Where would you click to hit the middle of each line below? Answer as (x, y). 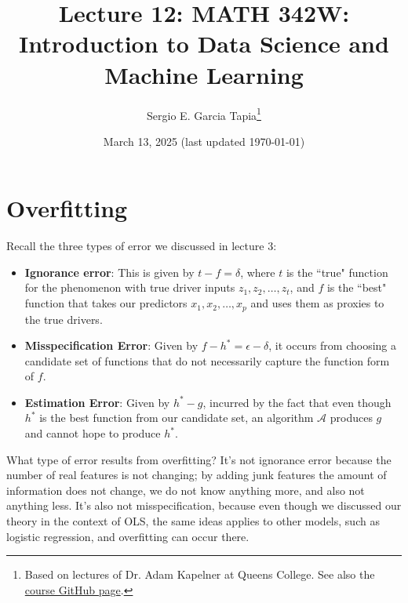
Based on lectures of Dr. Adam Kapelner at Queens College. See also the (200, 574)
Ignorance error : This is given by (109, 272)
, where (258, 272)
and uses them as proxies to (317, 303)
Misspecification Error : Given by (111, 345)
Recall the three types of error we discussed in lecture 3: (142, 246)
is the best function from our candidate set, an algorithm (177, 418)
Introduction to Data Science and (204, 44)
